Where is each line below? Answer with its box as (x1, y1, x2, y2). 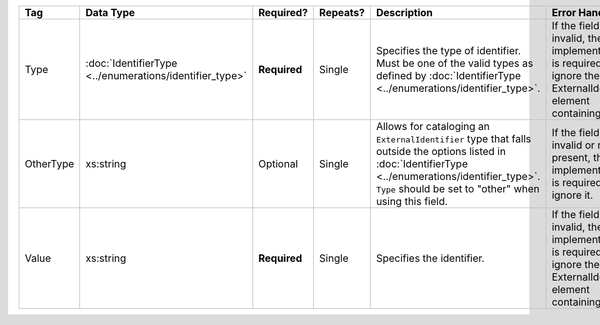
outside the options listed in (375, 145, 507, 158)
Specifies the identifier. (375, 251, 485, 265)
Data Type (85, 6, 135, 19)
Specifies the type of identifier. (375, 44, 522, 57)
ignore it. (551, 188, 594, 202)
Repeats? (318, 6, 365, 19)
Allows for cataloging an (375, 120, 490, 133)
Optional (258, 157, 299, 170)
